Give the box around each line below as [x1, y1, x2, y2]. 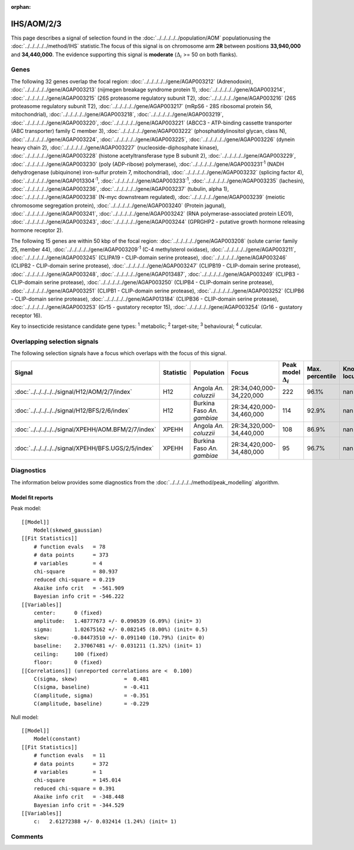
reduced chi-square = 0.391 [33, 785, 115, 792]
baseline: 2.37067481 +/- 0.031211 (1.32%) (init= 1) [33, 643, 202, 649]
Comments [11, 833, 44, 841]
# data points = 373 [33, 552, 109, 558]
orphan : [11, 4, 31, 10]
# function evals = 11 [33, 752, 106, 759]
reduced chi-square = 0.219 [33, 577, 115, 583]
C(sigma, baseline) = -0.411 [33, 684, 149, 691]
